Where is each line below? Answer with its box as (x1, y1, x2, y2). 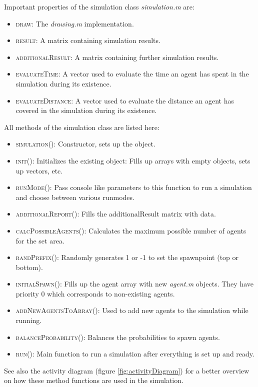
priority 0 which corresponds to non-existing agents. (15, 288, 175, 298)
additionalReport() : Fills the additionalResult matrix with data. (15, 208, 216, 219)
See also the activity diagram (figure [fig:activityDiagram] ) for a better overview (4, 365, 249, 375)
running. (15, 315, 42, 325)
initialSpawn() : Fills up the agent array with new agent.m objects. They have (15, 278, 253, 289)
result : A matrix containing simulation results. (15, 35, 160, 45)
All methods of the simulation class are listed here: (4, 121, 159, 132)
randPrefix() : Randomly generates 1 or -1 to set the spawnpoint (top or (15, 252, 239, 262)
